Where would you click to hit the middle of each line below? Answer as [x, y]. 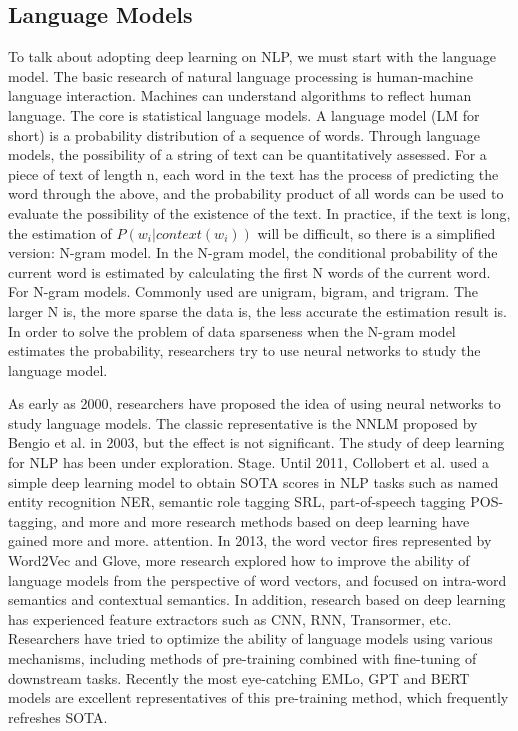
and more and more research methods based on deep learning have [265, 520]
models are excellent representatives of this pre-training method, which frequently [258, 697]
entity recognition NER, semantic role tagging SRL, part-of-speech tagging [237, 501]
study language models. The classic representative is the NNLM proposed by [243, 422]
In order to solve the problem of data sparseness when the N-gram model [232, 330]
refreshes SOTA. [58, 716]
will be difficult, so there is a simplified [376, 232]
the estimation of [60, 232]
